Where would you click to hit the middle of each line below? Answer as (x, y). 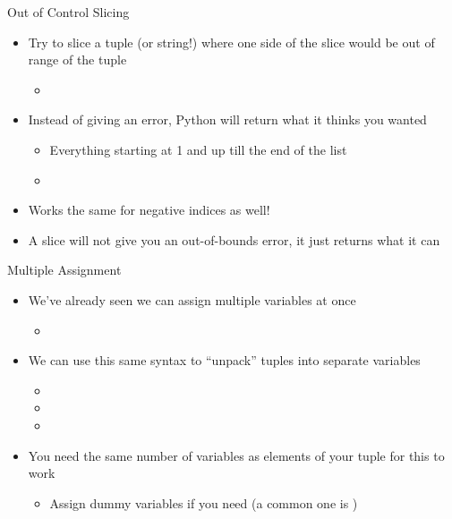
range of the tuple (77, 60)
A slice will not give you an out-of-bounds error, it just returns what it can (234, 239)
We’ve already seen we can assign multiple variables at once (192, 299)
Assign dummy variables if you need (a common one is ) (204, 502)
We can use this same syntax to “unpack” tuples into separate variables (224, 360)
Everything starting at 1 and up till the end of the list (198, 149)
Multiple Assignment (64, 270)
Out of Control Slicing (68, 12)
